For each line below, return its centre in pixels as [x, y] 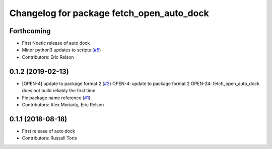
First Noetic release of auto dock [56, 43]
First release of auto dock [49, 131]
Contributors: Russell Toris [50, 138]
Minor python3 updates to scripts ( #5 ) [61, 50]
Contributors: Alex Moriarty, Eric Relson [63, 104]
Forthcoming [30, 31]
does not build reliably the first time [59, 91]
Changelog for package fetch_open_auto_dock [109, 13]
